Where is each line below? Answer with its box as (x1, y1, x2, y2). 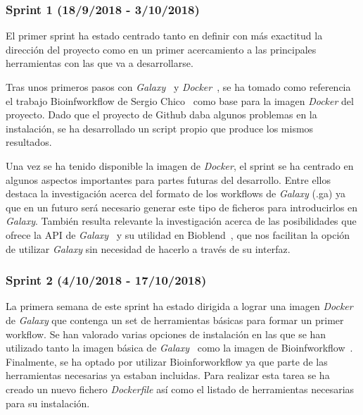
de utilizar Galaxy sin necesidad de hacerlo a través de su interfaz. (6, 241, 291, 256)
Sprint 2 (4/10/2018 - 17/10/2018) (6, 271, 207, 289)
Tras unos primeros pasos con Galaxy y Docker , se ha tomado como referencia (6, 80, 351, 94)
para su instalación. (6, 395, 90, 410)
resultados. (6, 135, 52, 149)
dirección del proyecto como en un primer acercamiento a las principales (6, 42, 317, 56)
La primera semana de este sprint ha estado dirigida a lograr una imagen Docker (6, 299, 353, 314)
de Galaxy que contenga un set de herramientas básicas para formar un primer (6, 312, 344, 327)
